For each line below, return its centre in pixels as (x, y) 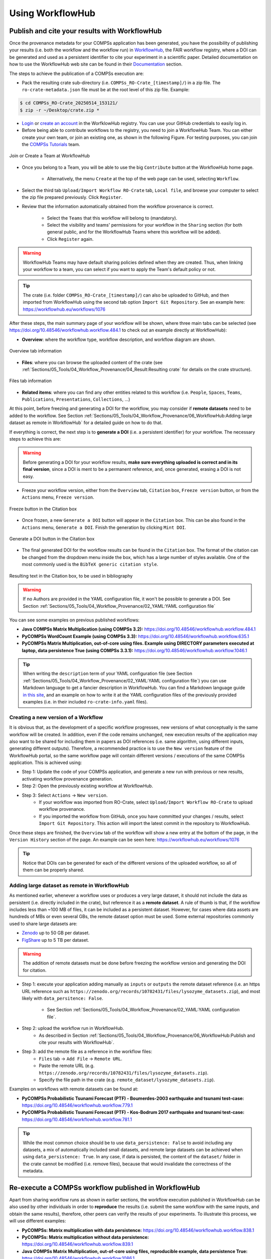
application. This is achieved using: (46, 762)
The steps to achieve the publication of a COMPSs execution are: (77, 74)
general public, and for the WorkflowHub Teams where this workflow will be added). (134, 232)
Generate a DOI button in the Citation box (52, 538)
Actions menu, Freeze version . (58, 497)
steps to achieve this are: (35, 439)
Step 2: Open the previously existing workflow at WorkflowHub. (87, 786)
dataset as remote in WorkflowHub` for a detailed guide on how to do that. (86, 423)
